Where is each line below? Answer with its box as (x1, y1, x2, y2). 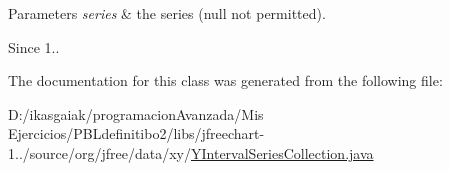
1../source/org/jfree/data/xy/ (8, 142, 191, 163)
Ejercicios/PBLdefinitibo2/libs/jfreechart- (8, 123, 265, 144)
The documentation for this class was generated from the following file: (8, 70, 443, 91)
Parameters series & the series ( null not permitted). (8, 3, 326, 23)
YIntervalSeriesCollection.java (191, 142, 374, 163)
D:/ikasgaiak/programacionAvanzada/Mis (8, 103, 264, 124)
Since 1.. (8, 36, 60, 57)
